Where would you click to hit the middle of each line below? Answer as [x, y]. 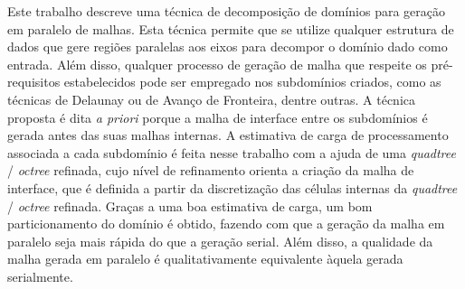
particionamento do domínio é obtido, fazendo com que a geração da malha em [226, 224]
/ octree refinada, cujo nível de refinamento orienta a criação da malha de [211, 170]
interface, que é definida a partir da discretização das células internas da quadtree [232, 187]
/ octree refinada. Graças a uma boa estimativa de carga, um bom [190, 205]
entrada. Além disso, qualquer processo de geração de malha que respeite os [217, 64]
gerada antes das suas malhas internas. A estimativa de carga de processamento [228, 135]
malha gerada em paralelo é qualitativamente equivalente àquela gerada [205, 259]
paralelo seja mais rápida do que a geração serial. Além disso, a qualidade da [220, 241]
